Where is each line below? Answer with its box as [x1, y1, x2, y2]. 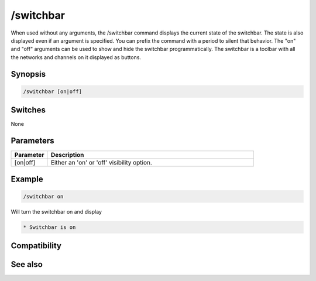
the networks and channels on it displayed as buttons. [11, 53, 142, 61]
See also [11, 259, 43, 269]
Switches [11, 105, 46, 115]
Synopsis [11, 69, 46, 79]
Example [11, 174, 43, 184]
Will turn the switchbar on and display [11, 208, 102, 215]
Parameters [11, 136, 54, 146]
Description [50, 151, 84, 159]
